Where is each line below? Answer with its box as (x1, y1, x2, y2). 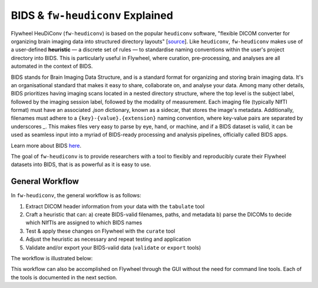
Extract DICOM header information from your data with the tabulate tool (25, 203, 205, 210)
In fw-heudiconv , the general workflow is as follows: (11, 192, 141, 199)
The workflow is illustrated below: (11, 255, 93, 262)
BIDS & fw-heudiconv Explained (11, 9, 174, 22)
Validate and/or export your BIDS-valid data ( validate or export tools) (25, 244, 201, 251)
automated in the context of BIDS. (11, 62, 93, 70)
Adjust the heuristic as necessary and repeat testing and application (25, 236, 191, 243)
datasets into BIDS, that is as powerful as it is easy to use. (11, 161, 151, 168)
